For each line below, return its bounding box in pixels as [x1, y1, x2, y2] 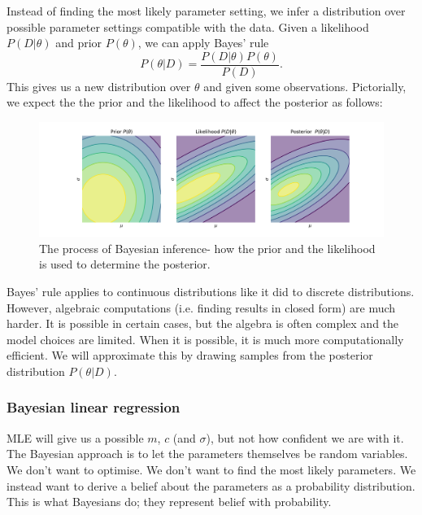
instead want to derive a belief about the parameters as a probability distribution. [7, 477, 415, 494]
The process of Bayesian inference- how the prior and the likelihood [39, 239, 376, 256]
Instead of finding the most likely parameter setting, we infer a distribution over [7, 2, 406, 19]
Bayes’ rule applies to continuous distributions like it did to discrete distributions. [7, 283, 415, 299]
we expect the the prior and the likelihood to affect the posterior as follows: [7, 94, 383, 111]
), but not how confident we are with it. [206, 429, 404, 446]
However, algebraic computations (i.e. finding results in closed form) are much [7, 299, 396, 316]
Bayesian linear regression [7, 397, 181, 417]
